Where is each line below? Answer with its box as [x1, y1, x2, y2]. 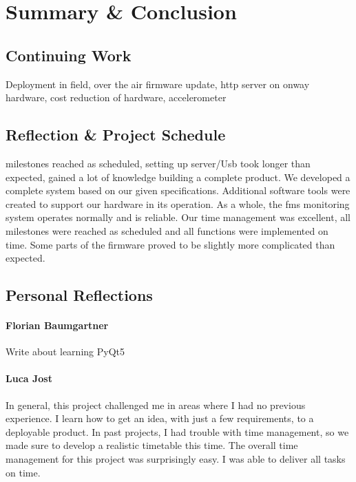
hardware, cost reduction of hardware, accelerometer [6, 90, 227, 105]
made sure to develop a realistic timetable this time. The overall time [6, 438, 298, 452]
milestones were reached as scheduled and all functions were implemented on [6, 223, 328, 238]
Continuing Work [6, 44, 132, 65]
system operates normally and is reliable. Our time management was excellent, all [6, 210, 350, 224]
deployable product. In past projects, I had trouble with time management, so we [6, 424, 349, 439]
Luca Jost [6, 371, 52, 386]
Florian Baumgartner [6, 318, 109, 333]
